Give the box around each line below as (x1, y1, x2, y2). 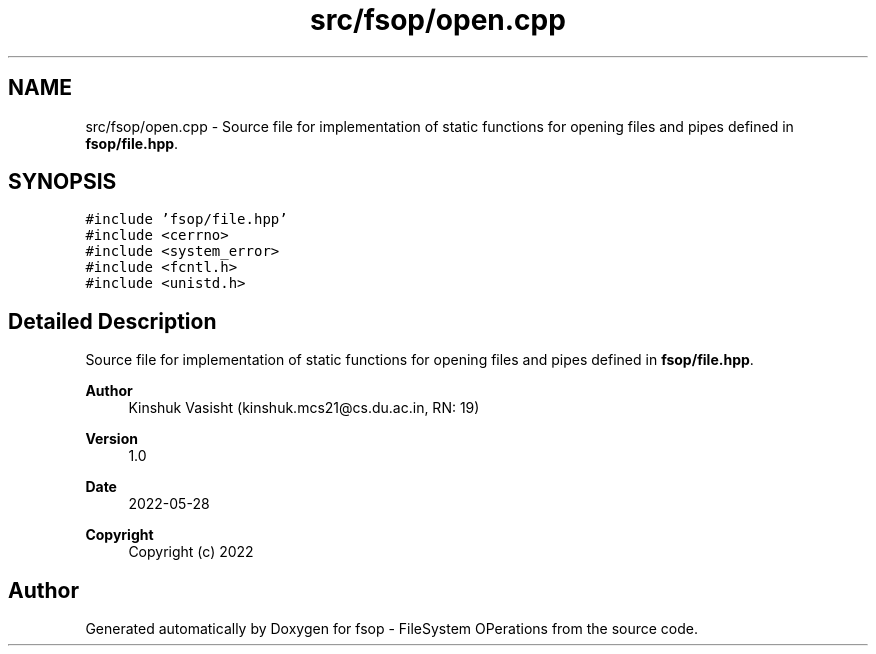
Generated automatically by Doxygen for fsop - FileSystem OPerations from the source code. (85, 620, 699, 638)
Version (85, 430, 138, 448)
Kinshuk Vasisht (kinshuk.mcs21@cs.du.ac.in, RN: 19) (128, 399, 480, 417)
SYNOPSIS (8, 169, 117, 195)
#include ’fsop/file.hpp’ (85, 211, 288, 228)
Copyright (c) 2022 (128, 543, 254, 561)
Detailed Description (8, 308, 217, 334)
